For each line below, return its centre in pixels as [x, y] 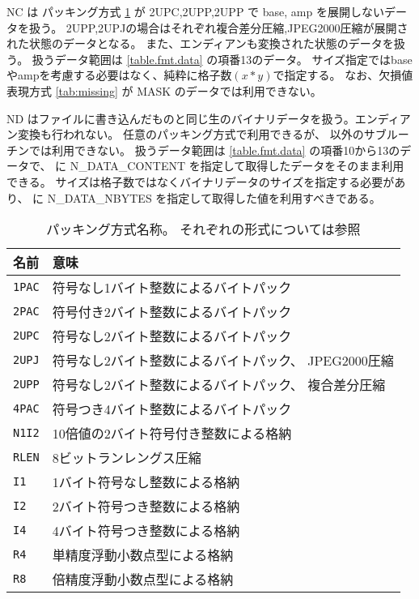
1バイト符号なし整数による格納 [146, 482]
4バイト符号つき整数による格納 [146, 531]
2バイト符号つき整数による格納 [146, 507]
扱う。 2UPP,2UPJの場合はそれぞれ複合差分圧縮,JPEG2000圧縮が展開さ [218, 27]
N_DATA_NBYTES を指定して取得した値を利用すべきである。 [214, 197]
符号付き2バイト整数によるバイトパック [172, 312]
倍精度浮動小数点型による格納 [143, 580]
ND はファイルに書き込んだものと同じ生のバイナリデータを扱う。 [181, 118]
